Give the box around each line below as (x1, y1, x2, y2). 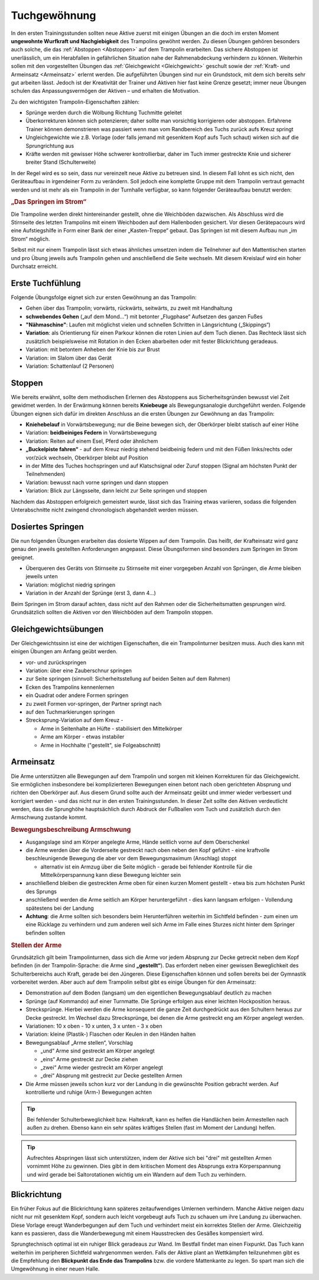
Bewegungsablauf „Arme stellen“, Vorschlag (25, 1039, 133, 1046)
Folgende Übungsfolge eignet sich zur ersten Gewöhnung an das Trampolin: (11, 293, 197, 301)
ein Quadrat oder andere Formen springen (25, 692, 129, 699)
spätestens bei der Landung (25, 905, 94, 912)
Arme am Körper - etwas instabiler (40, 733, 125, 740)
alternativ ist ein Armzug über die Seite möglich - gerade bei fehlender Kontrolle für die (40, 863, 253, 870)
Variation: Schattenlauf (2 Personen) (25, 362, 115, 370)
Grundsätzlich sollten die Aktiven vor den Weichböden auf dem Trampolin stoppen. (11, 609, 213, 616)
